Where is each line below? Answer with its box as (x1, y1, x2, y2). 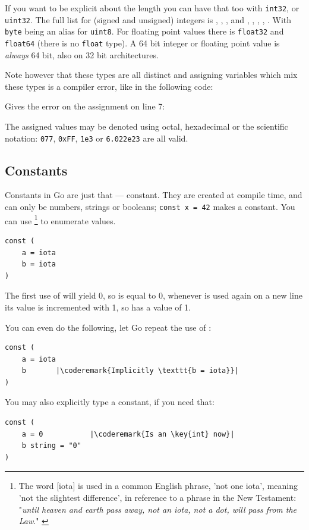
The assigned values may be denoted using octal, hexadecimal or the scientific (5, 120, 288, 132)
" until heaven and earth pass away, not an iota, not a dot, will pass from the (18, 503, 297, 515)
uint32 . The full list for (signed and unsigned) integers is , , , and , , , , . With (5, 13, 292, 26)
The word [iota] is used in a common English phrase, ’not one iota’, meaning (18, 479, 298, 492)
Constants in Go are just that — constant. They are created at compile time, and (5, 189, 302, 201)
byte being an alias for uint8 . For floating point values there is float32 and (5, 25, 284, 37)
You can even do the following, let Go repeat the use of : (5, 321, 212, 333)
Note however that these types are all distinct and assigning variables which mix (5, 68, 298, 81)
